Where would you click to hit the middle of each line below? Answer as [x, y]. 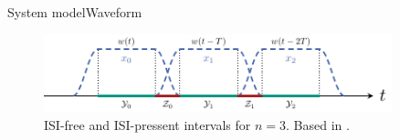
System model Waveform [75, 12]
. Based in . [318, 124]
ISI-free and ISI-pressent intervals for [147, 124]
